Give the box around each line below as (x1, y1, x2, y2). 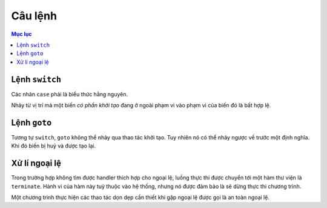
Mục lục (11, 30, 33, 38)
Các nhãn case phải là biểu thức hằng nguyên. (11, 90, 128, 98)
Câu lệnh (11, 9, 58, 22)
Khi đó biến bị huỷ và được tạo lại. (11, 143, 96, 150)
